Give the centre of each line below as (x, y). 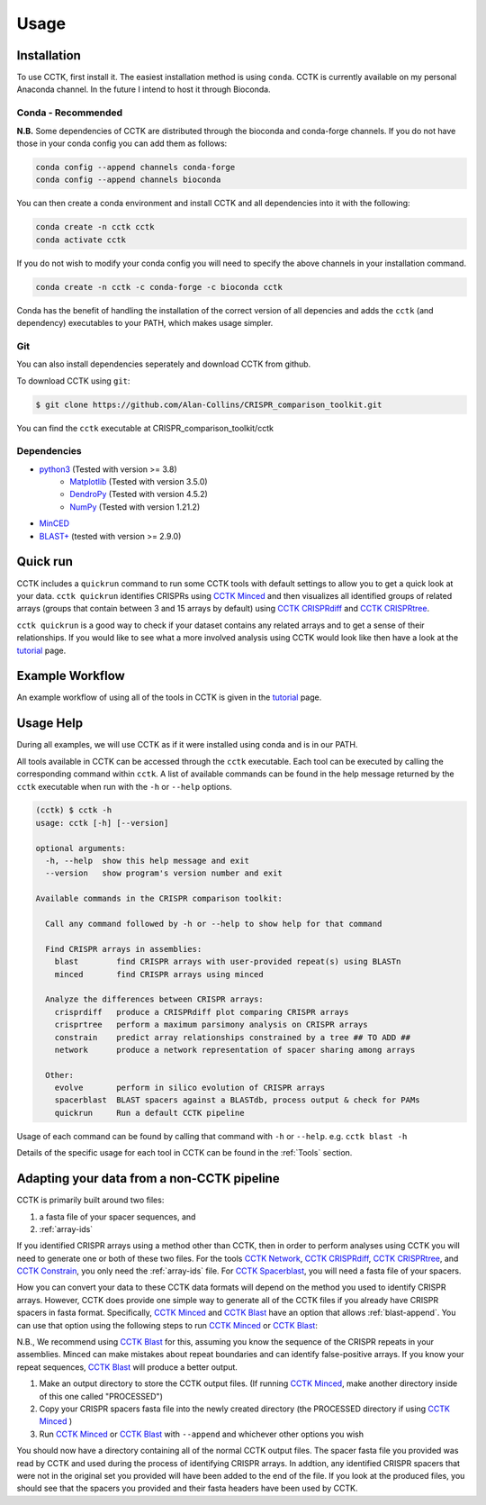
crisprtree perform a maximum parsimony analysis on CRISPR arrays (211, 1025)
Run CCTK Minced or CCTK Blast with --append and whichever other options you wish (202, 1434)
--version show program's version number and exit (164, 873)
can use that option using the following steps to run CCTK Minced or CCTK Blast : (167, 1325)
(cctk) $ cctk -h (74, 810)
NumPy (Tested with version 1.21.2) (135, 507)
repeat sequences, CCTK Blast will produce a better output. (127, 1367)
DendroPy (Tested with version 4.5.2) (139, 494)
